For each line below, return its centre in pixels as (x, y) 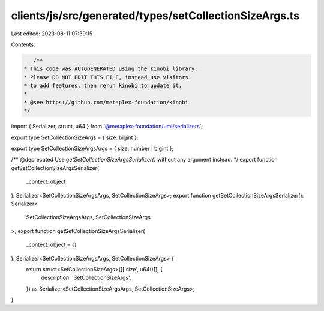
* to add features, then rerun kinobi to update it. (103, 86)
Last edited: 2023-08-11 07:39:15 (52, 34)
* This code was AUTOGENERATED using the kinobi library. (111, 69)
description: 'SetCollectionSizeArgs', (86, 278)
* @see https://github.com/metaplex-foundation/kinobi (106, 102)
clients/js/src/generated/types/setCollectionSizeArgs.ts (155, 16)
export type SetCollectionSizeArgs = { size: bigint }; (75, 137)
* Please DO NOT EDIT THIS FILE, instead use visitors (106, 77)
